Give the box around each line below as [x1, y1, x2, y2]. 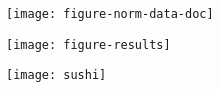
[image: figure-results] [6, 37, 171, 52]
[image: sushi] [6, 68, 107, 83]
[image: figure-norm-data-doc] [6, 7, 214, 21]
